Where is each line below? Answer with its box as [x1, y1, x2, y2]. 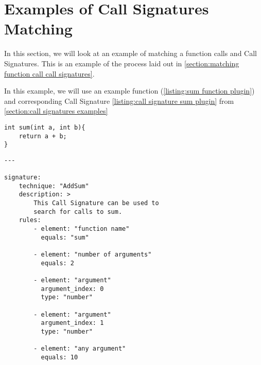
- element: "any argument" [33, 345, 126, 353]
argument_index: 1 [41, 319, 104, 327]
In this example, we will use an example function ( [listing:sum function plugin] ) [4, 85, 255, 96]
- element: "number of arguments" [33, 251, 152, 259]
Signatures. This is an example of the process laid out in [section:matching [4, 58, 239, 68]
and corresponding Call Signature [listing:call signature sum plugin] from [4, 95, 234, 106]
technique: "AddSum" [19, 182, 89, 190]
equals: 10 [41, 353, 78, 361]
